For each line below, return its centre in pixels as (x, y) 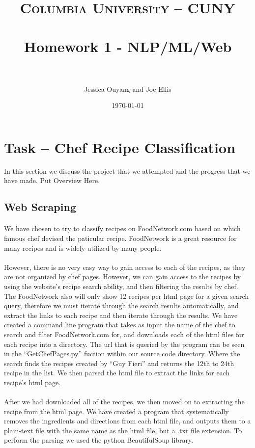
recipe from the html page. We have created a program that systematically (116, 411)
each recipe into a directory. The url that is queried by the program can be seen (124, 344)
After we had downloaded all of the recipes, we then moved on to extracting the (124, 402)
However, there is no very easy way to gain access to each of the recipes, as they (125, 267)
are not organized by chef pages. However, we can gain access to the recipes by (123, 277)
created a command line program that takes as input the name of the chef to (120, 325)
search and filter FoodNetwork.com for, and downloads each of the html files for (124, 334)
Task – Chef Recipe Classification (120, 147)
